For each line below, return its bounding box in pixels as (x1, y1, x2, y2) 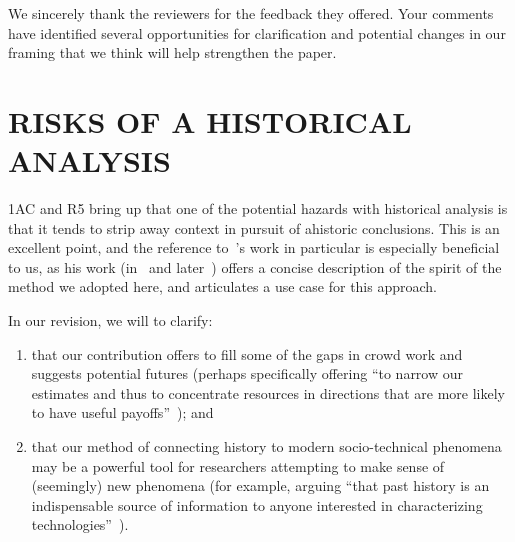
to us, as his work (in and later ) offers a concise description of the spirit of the (8, 256, 502, 277)
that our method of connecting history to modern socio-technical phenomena (31, 436, 502, 457)
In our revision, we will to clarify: (8, 310, 213, 331)
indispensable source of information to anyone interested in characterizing (31, 494, 483, 515)
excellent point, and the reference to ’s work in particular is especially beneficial (8, 237, 500, 258)
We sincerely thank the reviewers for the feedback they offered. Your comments (8, 3, 494, 23)
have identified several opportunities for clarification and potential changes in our (8, 22, 506, 43)
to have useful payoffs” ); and (31, 402, 214, 423)
